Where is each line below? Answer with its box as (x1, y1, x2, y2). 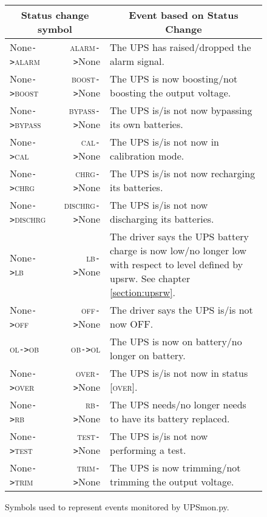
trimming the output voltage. (110, 475, 234, 488)
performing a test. (110, 443, 186, 457)
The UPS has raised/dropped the (110, 40, 251, 54)
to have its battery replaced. (110, 411, 230, 425)
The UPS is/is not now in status (110, 366, 248, 380)
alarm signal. (110, 54, 164, 68)
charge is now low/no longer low (110, 243, 247, 257)
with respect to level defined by (110, 257, 243, 271)
